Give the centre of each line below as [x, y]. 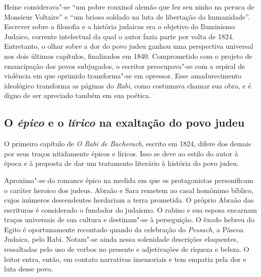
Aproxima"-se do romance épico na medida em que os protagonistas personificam [129, 180]
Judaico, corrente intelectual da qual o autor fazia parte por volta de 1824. [119, 36]
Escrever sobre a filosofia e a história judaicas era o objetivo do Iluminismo [119, 26]
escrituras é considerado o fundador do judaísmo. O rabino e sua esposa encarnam [130, 209]
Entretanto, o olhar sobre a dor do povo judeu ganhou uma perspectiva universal [129, 46]
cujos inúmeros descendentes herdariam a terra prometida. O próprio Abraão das [129, 200]
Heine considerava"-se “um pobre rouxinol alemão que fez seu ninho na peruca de [129, 7]
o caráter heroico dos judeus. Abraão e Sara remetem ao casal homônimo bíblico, [129, 190]
